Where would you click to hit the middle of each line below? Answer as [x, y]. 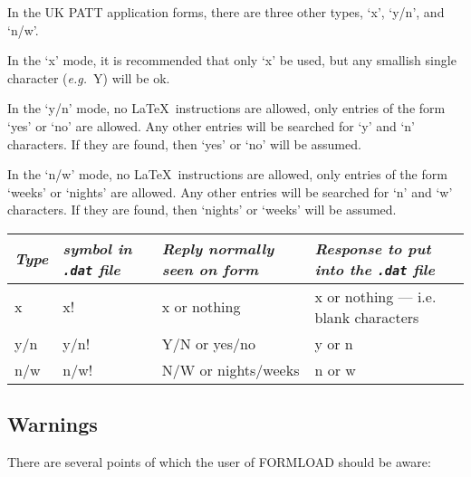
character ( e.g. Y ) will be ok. [89, 77]
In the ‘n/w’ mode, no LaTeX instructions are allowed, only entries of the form [227, 174]
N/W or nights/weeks [231, 369]
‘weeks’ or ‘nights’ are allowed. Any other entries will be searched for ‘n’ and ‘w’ [230, 191]
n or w [335, 369]
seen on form [210, 269]
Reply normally [218, 248]
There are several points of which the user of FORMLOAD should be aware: [219, 462]
